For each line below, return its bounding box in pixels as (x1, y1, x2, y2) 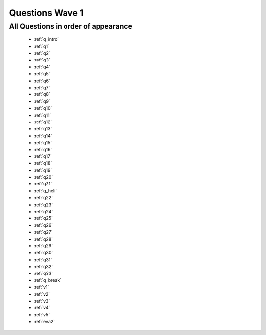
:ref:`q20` (33, 174, 53, 180)
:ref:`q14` (33, 133, 52, 139)
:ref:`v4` (33, 305, 50, 311)
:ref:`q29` (33, 243, 53, 248)
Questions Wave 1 (9, 7, 84, 18)
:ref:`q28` (33, 236, 53, 242)
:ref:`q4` (33, 64, 51, 70)
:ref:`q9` (33, 98, 50, 104)
